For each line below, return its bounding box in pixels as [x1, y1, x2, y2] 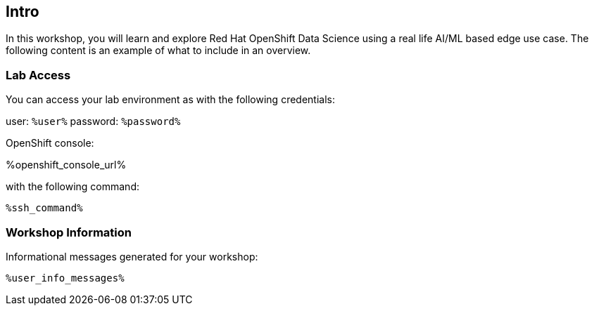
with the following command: [6, 180, 139, 193]
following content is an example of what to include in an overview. [6, 44, 311, 57]
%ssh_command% [6, 202, 83, 214]
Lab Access [6, 67, 71, 82]
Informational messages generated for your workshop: [6, 250, 258, 263]
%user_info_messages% [6, 272, 125, 284]
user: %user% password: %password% [6, 115, 181, 128]
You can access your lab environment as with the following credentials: [6, 93, 335, 106]
